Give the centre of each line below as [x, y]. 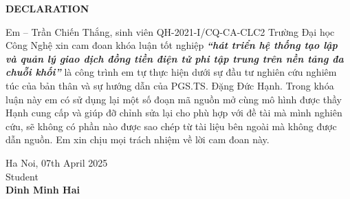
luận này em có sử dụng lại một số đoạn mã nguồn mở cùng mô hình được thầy [174, 99]
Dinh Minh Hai [43, 190]
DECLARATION [47, 8]
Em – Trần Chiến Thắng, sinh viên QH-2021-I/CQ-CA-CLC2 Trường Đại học [170, 31]
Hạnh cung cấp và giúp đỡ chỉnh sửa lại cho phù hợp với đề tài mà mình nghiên [174, 113]
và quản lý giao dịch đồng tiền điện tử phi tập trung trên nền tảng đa [175, 58]
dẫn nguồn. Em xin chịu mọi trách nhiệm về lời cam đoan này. [138, 139]
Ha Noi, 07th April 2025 [57, 162]
